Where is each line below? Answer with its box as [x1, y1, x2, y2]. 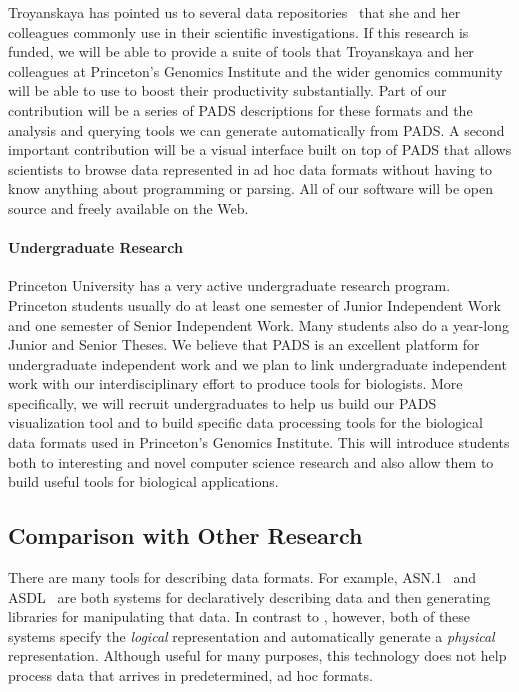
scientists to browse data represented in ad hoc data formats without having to [8, 158, 492, 179]
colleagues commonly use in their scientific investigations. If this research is [8, 21, 469, 42]
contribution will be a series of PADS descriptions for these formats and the [8, 99, 473, 120]
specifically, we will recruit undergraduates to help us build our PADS [8, 392, 437, 413]
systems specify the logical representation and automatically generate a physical [8, 625, 495, 646]
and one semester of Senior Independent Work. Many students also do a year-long [8, 314, 510, 335]
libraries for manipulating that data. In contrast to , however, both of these [8, 606, 471, 627]
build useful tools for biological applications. [8, 471, 279, 492]
